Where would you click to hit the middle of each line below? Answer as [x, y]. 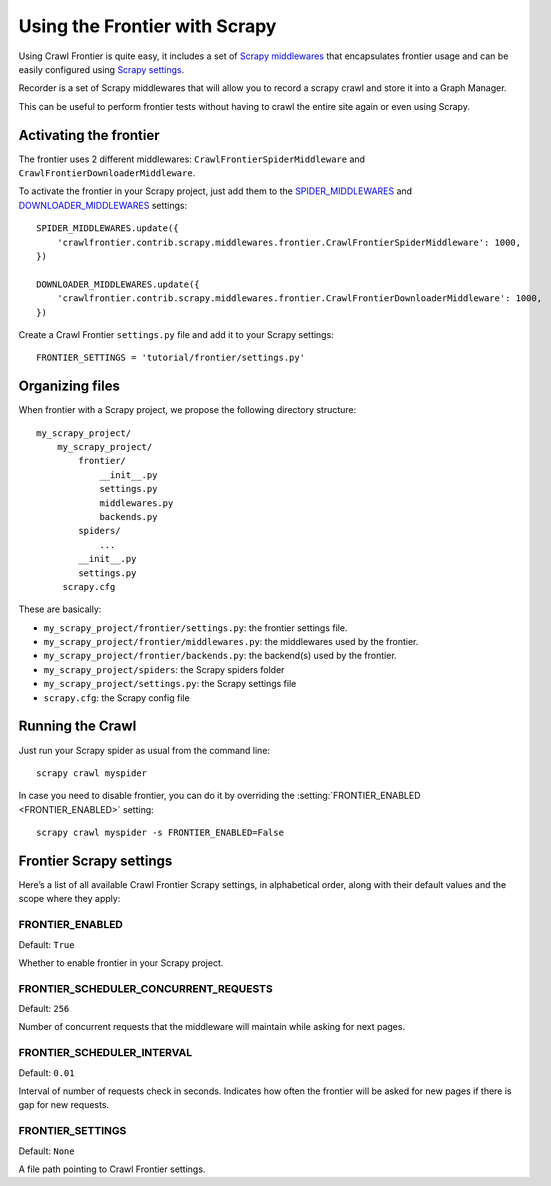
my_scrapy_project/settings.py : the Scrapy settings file [170, 684]
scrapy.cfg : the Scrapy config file [116, 697]
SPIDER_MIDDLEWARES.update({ [107, 228]
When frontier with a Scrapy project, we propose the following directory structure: [187, 410]
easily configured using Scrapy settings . [101, 69]
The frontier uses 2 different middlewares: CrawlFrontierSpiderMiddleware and [191, 159]
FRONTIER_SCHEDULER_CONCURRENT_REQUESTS [146, 988]
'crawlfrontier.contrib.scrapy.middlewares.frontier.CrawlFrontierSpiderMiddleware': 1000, [289, 242]
